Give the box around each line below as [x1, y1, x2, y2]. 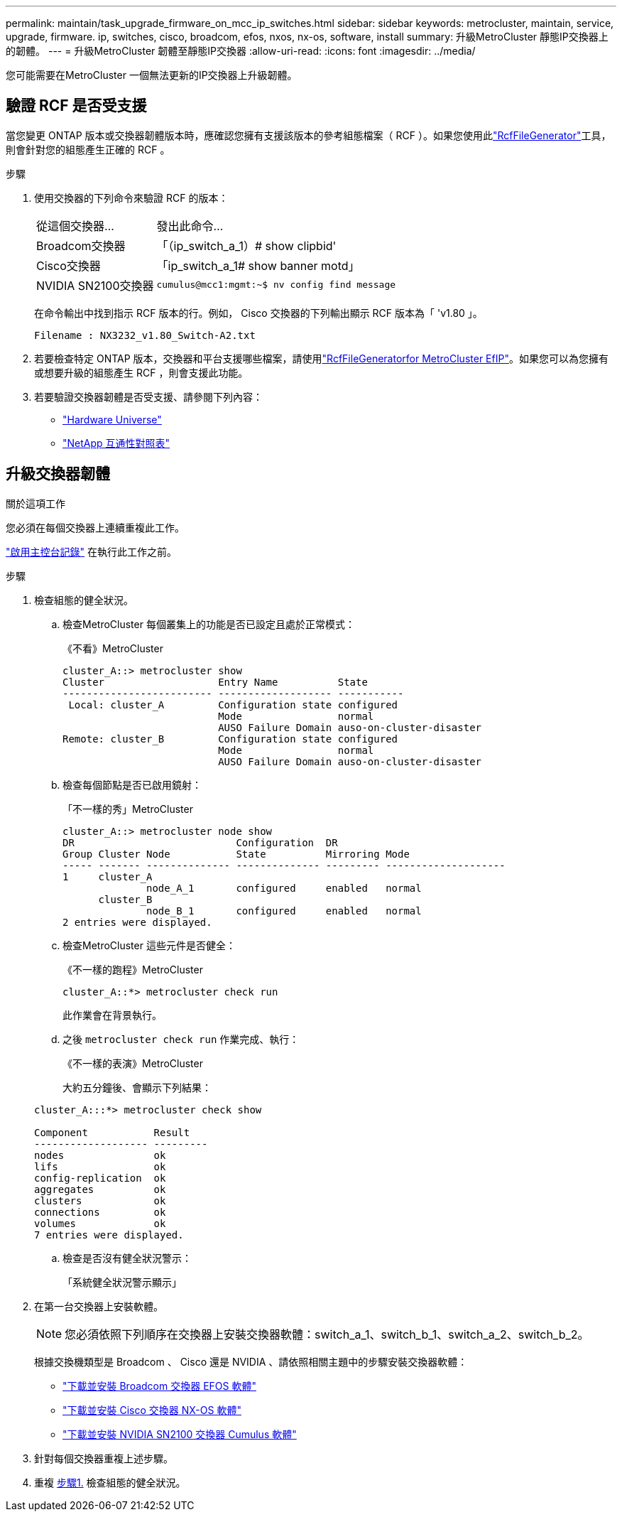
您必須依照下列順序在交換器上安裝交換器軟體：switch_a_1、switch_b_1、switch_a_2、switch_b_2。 [65, 1327, 589, 1341]
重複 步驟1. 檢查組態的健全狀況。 [34, 1476, 186, 1489]
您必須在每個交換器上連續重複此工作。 [6, 521, 185, 534]
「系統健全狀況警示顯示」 [62, 1275, 182, 1288]
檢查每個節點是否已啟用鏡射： [62, 778, 202, 791]
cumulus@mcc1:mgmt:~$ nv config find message [156, 279, 396, 291]
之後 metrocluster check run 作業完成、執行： [62, 1032, 300, 1045]
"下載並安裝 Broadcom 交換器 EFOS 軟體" [62, 1379, 256, 1392]
